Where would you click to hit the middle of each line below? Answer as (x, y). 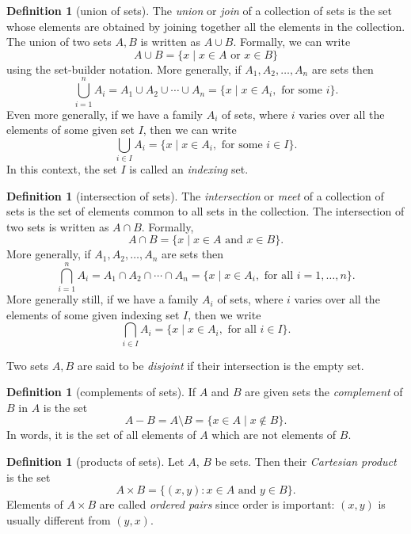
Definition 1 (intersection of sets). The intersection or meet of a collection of (195, 195)
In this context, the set (62, 169)
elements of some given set (70, 130)
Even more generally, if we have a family (105, 114)
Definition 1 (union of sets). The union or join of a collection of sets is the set (199, 10)
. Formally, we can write (292, 42)
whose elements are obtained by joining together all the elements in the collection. (206, 26)
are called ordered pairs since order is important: (217, 504)
